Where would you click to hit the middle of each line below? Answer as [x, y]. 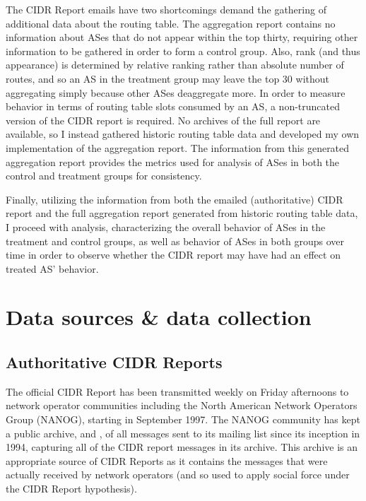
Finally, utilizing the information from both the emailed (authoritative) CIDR [175, 199]
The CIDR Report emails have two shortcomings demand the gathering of [166, 9]
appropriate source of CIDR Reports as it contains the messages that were [167, 460]
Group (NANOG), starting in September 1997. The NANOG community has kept [183, 419]
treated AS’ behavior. [52, 268]
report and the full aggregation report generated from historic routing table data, [182, 213]
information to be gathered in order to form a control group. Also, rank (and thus [183, 51]
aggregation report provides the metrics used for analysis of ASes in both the [173, 161]
